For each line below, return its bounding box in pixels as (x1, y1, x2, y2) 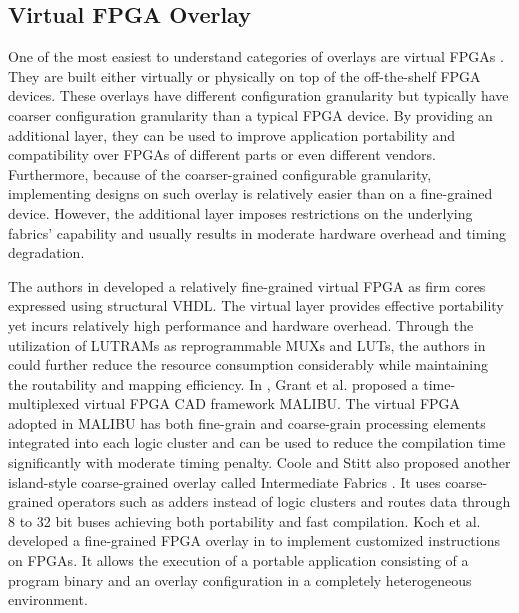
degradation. (8, 242, 85, 263)
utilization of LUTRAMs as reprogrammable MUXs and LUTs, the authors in (8, 334, 486, 355)
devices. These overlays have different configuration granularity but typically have (8, 85, 509, 106)
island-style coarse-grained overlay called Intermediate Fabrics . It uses (8, 471, 441, 492)
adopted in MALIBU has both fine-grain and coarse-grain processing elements (8, 412, 486, 433)
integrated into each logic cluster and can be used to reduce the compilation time (8, 432, 506, 453)
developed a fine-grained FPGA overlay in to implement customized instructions (8, 530, 501, 551)
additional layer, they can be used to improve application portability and (8, 124, 456, 145)
